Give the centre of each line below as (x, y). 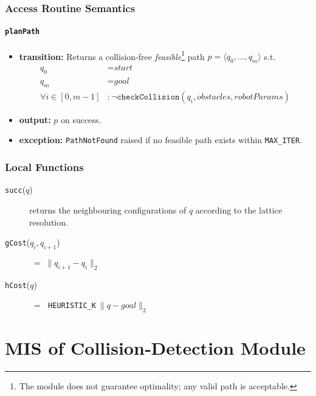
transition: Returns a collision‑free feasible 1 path (112, 55)
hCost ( (18, 284)
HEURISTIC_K (72, 306)
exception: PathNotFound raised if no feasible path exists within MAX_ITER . (160, 140)
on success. (81, 119)
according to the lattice (239, 210)
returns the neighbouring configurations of (108, 210)
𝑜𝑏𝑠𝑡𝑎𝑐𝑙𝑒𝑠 (214, 97)
